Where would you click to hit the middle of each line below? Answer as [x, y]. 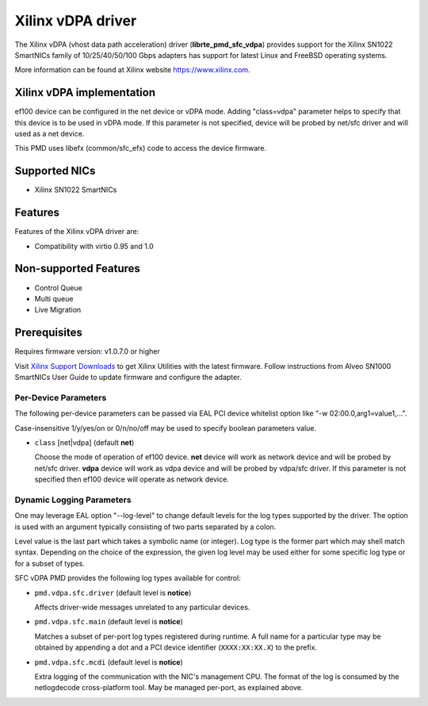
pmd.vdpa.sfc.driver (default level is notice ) [113, 593]
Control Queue [58, 288]
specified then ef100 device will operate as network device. [132, 479]
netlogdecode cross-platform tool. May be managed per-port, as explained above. [169, 688]
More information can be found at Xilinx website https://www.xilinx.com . [132, 70]
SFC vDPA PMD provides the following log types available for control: [128, 578]
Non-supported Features [77, 269]
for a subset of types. [50, 563]
